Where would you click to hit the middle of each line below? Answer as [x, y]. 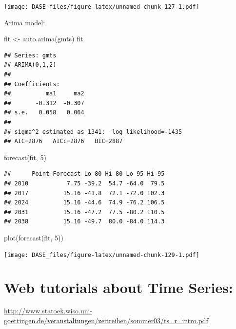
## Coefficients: [32, 84]
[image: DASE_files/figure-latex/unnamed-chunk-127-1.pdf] [102, 7]
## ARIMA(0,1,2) [30, 65]
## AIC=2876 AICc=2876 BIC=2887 [63, 141]
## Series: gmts [30, 55]
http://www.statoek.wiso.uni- [48, 311]
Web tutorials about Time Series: [118, 287]
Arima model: [25, 22]
